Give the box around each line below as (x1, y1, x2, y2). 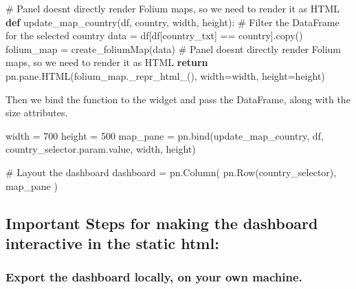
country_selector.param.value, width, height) (5, 142, 196, 156)
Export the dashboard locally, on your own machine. (5, 268, 302, 286)
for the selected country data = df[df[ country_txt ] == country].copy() (5, 28, 303, 43)
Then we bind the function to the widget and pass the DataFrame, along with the (5, 92, 351, 106)
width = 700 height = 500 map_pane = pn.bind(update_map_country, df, (5, 128, 324, 142)
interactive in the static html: (5, 232, 219, 253)
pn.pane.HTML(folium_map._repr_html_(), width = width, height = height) (5, 68, 325, 83)
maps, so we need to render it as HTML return (5, 55, 208, 69)
